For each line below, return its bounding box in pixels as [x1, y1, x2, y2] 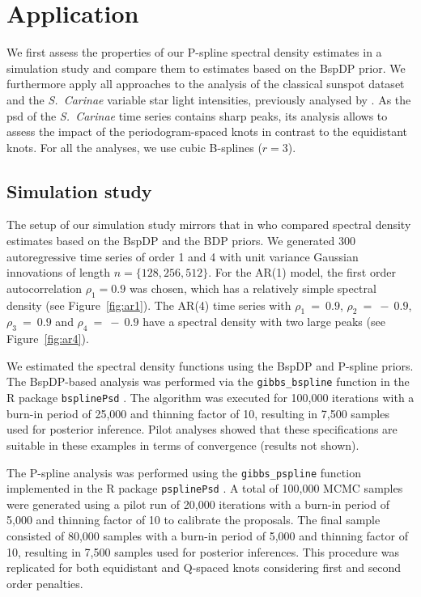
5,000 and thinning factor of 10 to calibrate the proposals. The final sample [6, 511, 381, 528]
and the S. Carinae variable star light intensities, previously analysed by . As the [6, 91, 411, 108]
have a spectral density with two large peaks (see [142, 313, 385, 330]
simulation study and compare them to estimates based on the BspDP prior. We [6, 59, 406, 76]
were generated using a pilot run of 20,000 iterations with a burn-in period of [6, 495, 389, 512]
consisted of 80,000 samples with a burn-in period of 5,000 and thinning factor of [6, 527, 408, 544]
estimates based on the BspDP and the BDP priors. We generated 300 [6, 232, 355, 249]
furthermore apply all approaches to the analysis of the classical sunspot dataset [6, 75, 405, 92]
